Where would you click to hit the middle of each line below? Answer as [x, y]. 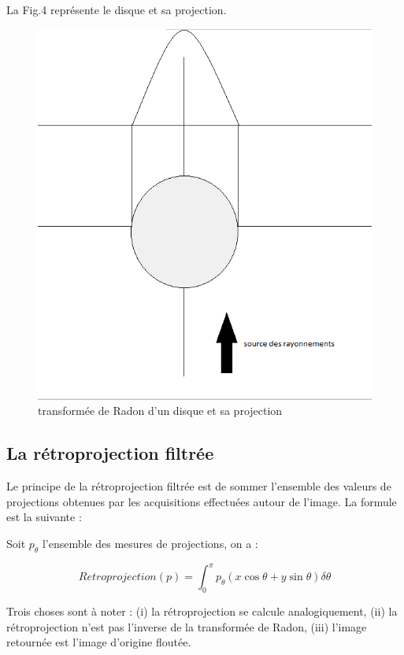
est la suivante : [44, 517]
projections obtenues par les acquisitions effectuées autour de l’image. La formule [202, 501]
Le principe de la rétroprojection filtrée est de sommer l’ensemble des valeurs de [199, 486]
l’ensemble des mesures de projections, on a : [150, 543]
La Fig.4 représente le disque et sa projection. [117, 9]
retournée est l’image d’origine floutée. [99, 642]
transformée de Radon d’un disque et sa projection [160, 411]
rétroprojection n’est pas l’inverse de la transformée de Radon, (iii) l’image [187, 626]
